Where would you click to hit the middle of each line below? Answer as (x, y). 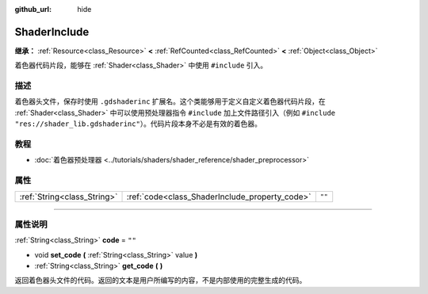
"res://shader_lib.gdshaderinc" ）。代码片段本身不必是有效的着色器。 (138, 124)
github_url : (33, 9)
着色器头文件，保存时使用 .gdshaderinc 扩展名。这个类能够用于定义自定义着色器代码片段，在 (170, 101)
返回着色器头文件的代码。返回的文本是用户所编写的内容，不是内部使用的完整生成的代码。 (160, 281)
